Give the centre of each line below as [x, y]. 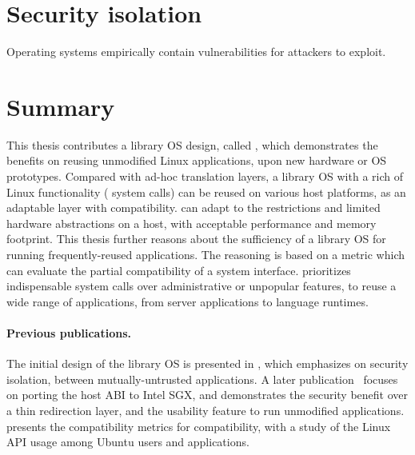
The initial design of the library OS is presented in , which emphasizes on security [207, 363]
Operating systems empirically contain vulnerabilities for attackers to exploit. [196, 52]
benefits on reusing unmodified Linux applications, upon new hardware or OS [197, 160]
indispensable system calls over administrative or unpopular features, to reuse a [202, 286]
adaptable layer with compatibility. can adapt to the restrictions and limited [194, 208]
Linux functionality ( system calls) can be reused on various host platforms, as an [206, 192]
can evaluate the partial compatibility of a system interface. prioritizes [179, 270]
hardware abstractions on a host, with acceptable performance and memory [192, 223]
